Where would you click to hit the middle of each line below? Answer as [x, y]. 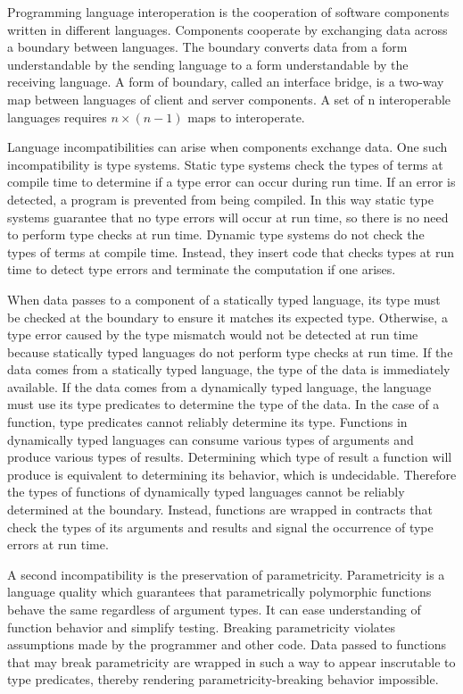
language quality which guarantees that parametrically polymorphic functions [219, 592]
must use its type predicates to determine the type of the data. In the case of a [223, 404]
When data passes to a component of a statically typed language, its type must [224, 299]
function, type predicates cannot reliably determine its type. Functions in [207, 422]
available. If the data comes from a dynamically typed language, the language [219, 386]
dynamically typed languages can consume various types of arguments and [211, 439]
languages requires [57, 117]
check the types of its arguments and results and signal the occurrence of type [220, 527]
